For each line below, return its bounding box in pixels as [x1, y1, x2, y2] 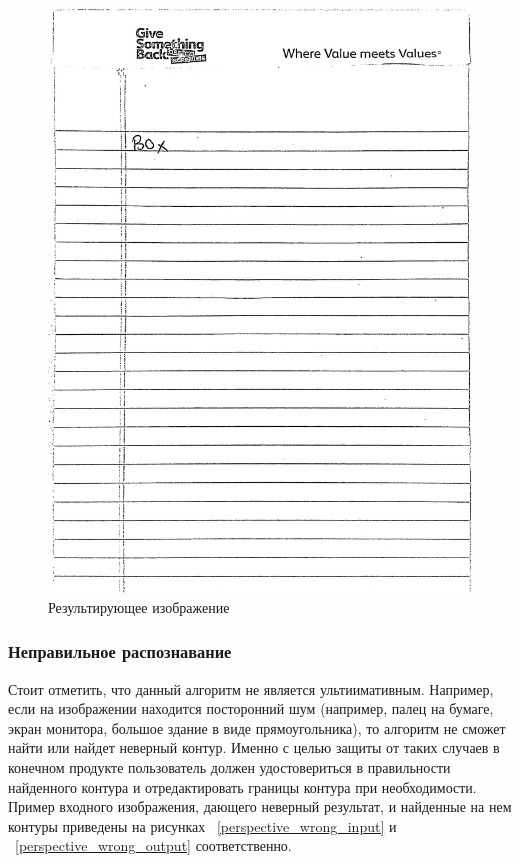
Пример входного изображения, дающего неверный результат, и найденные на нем [8, 796, 512, 817]
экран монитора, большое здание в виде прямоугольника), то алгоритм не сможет [8, 717, 506, 738]
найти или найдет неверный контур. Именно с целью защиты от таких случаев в [8, 737, 500, 758]
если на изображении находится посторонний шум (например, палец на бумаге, [8, 698, 494, 719]
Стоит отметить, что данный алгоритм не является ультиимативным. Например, [8, 678, 494, 699]
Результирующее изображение [48, 596, 230, 617]
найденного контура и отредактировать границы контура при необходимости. [8, 776, 477, 797]
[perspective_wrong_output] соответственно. [15, 835, 292, 856]
